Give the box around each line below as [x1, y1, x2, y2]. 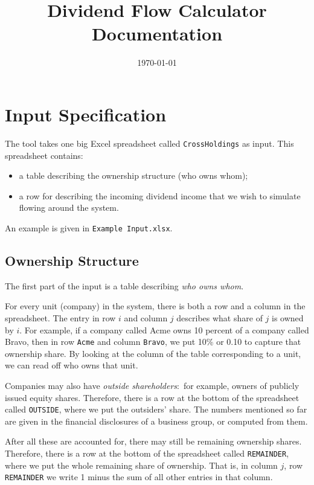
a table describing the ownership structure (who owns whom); [19, 169, 248, 182]
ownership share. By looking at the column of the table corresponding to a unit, [5, 347, 301, 359]
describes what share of [176, 311, 263, 324]
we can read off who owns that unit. [5, 359, 138, 371]
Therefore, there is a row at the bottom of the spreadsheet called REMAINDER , [5, 446, 289, 459]
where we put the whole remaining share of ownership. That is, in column [5, 458, 278, 471]
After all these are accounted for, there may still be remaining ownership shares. [5, 435, 302, 448]
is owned [272, 311, 304, 324]
